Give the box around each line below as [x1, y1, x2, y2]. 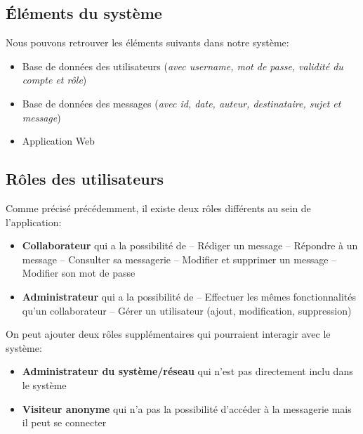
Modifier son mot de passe [22, 265, 136, 280]
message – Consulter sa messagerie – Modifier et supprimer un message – [22, 251, 337, 266]
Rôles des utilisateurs [6, 168, 164, 190]
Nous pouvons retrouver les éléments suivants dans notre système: [6, 35, 289, 50]
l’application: [6, 214, 62, 229]
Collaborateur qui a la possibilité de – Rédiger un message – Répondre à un [22, 238, 358, 253]
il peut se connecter [22, 415, 107, 430]
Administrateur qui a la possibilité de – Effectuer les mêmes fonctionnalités [22, 289, 356, 303]
